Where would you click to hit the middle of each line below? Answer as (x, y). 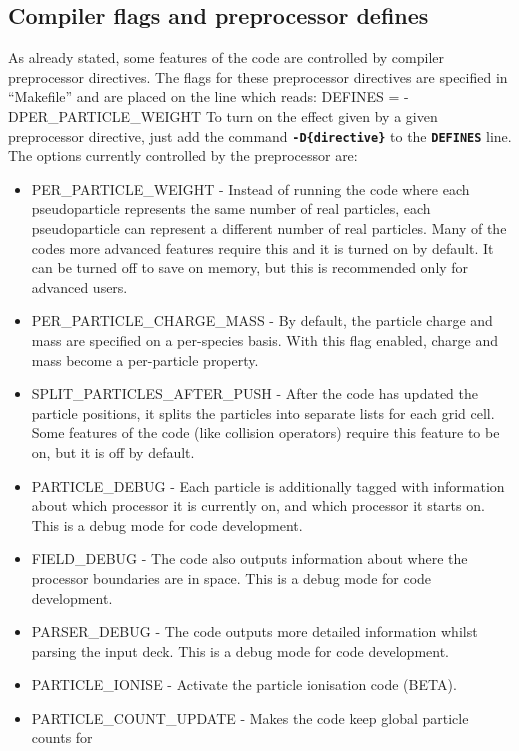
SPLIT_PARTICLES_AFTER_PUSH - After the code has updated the (255, 393)
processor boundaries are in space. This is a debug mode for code (231, 577)
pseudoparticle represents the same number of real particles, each (231, 208)
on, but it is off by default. (113, 451)
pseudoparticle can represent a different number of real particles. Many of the (269, 228)
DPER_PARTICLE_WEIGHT (105, 115)
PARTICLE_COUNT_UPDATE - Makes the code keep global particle (250, 717)
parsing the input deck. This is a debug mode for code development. (240, 650)
